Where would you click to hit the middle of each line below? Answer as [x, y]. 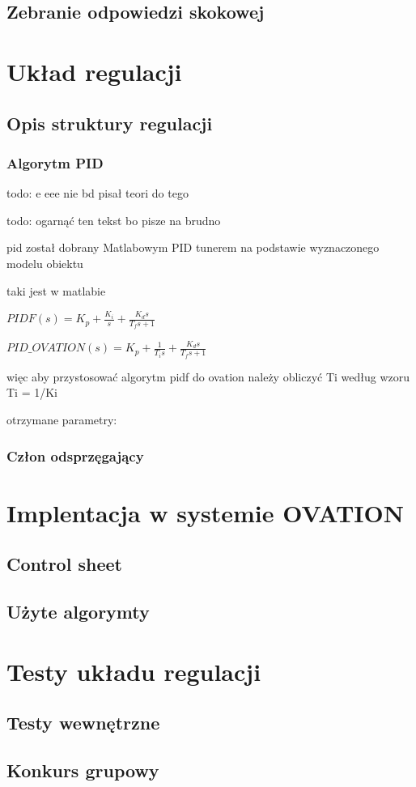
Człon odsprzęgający [75, 455]
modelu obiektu [45, 263]
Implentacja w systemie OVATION [205, 512]
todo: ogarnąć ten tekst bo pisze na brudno [114, 220]
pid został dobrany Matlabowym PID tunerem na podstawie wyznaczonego [193, 247]
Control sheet [64, 564]
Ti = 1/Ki [32, 392]
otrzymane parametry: [62, 420]
